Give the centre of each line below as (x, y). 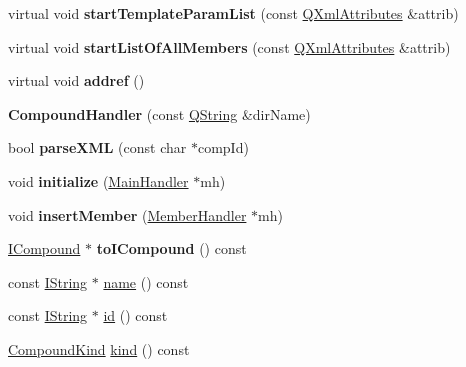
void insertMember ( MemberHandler (127, 214)
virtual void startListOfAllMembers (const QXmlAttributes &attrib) (229, 46)
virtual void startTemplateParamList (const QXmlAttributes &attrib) (233, 13)
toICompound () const (171, 248)
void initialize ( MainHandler (98, 180)
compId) (223, 147)
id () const (135, 315)
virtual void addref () (76, 80)
